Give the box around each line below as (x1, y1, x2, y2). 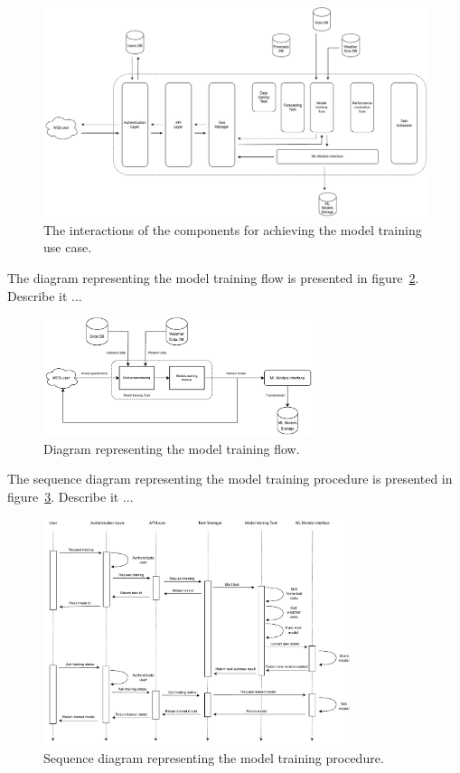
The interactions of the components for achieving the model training (43, 220, 422, 239)
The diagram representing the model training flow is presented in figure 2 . (7, 269, 419, 288)
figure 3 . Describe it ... (7, 486, 134, 505)
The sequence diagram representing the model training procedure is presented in (7, 469, 453, 488)
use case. (43, 238, 92, 257)
